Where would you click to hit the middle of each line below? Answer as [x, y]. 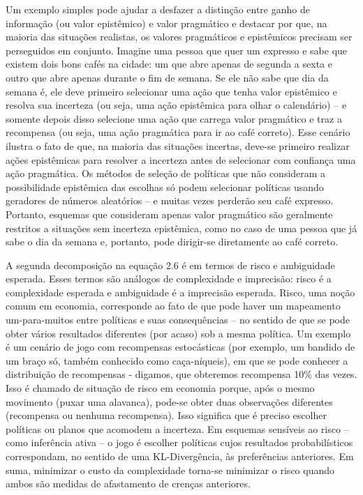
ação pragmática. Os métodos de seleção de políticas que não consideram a [166, 173]
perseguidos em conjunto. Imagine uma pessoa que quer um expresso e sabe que [177, 50]
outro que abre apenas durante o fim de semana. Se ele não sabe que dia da [167, 77]
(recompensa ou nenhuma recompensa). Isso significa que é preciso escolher [166, 415]
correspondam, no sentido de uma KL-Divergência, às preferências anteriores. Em [180, 456]
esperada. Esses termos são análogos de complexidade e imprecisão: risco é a [169, 279]
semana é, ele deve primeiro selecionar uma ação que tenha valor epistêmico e [171, 91]
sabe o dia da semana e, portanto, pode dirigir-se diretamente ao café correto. [172, 242]
